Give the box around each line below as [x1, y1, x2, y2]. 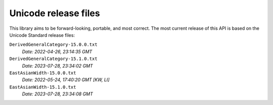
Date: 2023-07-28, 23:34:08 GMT [22, 91, 93, 97]
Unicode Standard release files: [9, 32, 75, 38]
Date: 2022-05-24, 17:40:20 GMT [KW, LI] [22, 77, 110, 83]
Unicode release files [9, 8, 101, 19]
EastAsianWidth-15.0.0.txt [9, 70, 76, 76]
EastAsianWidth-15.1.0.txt [9, 84, 76, 90]
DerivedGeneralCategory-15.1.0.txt [9, 56, 98, 62]
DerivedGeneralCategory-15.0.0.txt [9, 42, 98, 47]
